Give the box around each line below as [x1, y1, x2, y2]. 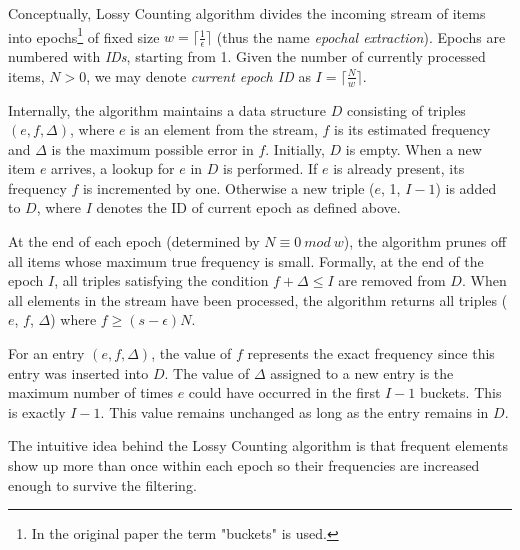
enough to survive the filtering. [8, 474, 197, 495]
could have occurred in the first [188, 382, 381, 403]
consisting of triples [346, 99, 466, 120]
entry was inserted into [8, 362, 149, 383]
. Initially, [265, 138, 325, 159]
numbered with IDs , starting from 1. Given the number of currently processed [8, 46, 486, 67]
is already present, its [333, 158, 465, 179]
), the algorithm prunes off [343, 231, 507, 252]
